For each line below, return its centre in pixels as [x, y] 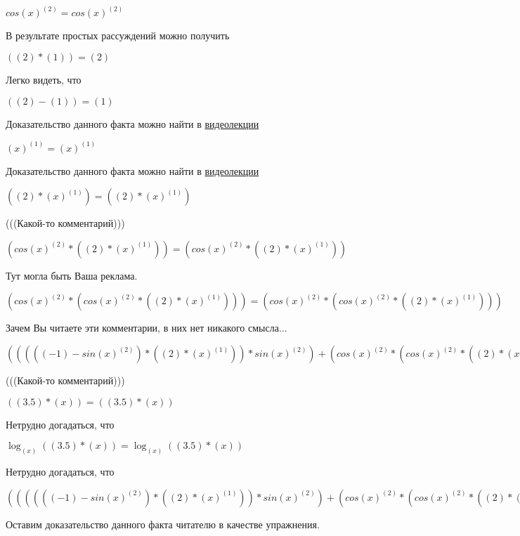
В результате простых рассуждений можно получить [118, 35]
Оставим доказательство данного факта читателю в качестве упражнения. [163, 524]
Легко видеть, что [44, 80]
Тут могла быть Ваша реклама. [72, 275]
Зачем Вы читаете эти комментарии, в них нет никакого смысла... [147, 328]
